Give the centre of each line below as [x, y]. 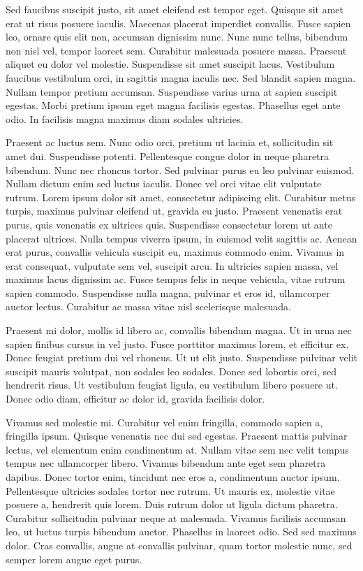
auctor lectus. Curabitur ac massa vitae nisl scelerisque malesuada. [148, 306]
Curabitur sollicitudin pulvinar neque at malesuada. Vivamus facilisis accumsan [176, 518]
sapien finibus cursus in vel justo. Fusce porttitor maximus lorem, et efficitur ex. [177, 344]
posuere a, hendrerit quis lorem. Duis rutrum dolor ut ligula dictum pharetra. [172, 504]
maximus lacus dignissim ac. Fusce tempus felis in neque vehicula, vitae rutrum [176, 279]
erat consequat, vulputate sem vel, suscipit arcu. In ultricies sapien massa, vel [172, 265]
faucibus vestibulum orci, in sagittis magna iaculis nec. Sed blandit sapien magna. [181, 77]
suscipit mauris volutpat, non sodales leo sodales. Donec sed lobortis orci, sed [171, 371]
